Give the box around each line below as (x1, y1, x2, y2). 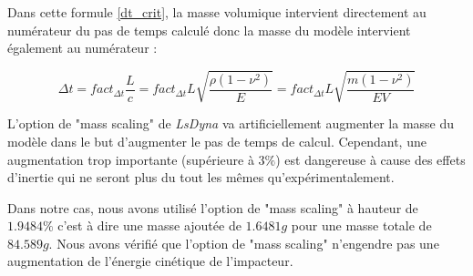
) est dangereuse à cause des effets (275, 149, 466, 169)
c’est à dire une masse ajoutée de (57, 216, 242, 235)
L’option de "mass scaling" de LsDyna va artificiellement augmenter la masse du (7, 114, 455, 133)
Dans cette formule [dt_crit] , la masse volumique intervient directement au (7, 3, 427, 21)
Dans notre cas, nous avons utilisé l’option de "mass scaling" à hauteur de (7, 198, 418, 217)
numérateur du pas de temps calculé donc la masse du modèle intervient (7, 20, 411, 39)
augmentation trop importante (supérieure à (7, 149, 254, 169)
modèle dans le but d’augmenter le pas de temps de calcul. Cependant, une (7, 131, 427, 150)
